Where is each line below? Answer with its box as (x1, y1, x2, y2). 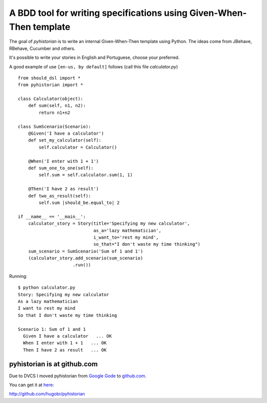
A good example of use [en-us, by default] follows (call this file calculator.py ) (9, 63, 178, 69)
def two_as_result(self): (28, 193, 91, 199)
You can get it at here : (9, 382, 54, 388)
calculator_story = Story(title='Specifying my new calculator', (28, 221, 190, 226)
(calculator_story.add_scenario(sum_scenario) (28, 255, 143, 261)
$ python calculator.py (18, 285, 76, 291)
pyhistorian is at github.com (9, 359, 98, 368)
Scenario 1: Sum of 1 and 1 (18, 326, 86, 332)
